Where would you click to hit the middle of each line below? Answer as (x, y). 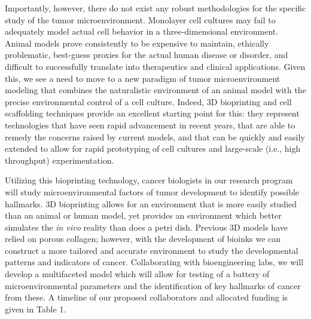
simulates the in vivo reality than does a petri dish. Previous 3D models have (146, 227)
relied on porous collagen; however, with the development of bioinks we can (143, 239)
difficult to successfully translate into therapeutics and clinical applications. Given (155, 66)
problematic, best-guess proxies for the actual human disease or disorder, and (147, 55)
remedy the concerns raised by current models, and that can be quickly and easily (155, 137)
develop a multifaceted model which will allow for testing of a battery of (137, 274)
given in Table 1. (36, 309)
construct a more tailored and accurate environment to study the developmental (152, 250)
